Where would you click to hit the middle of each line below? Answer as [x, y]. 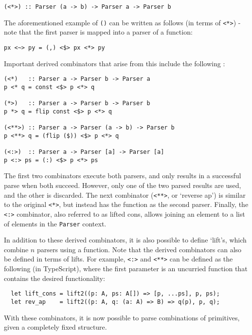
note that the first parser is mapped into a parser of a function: [98, 32]
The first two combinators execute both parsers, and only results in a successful [123, 176]
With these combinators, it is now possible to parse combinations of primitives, [122, 317]
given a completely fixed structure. [55, 327]
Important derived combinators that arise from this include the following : [115, 63]
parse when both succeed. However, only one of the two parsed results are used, [123, 185]
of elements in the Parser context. [55, 223]
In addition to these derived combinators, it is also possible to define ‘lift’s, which [125, 240]
